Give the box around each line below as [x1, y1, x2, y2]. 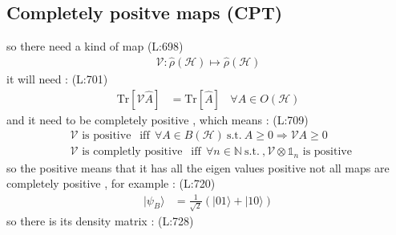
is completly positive [82, 146, 183, 158]
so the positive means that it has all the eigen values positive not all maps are [6, 159, 390, 176]
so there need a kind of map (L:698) [6, 38, 184, 55]
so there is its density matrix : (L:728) [6, 213, 194, 229]
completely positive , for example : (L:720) [6, 175, 216, 192]
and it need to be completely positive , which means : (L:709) [6, 111, 309, 128]
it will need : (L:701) [6, 71, 108, 87]
